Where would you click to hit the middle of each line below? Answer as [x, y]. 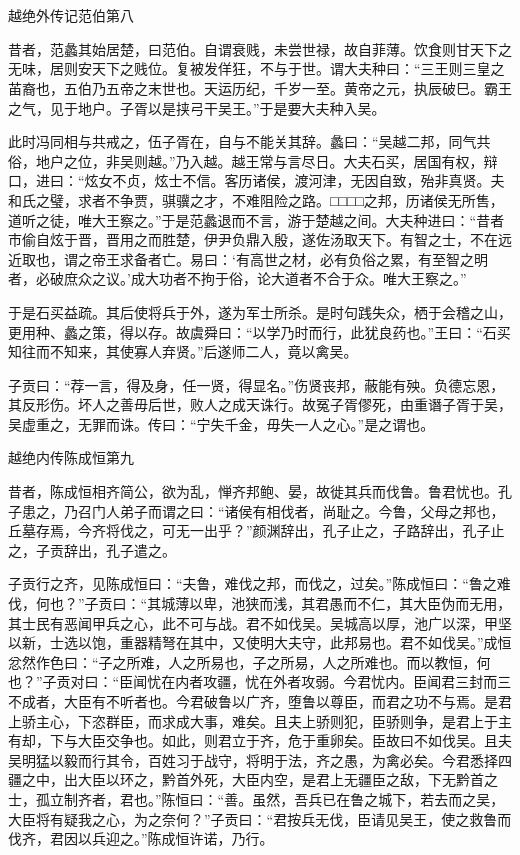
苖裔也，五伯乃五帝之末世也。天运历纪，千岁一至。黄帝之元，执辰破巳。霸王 [260, 87]
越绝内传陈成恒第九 [71, 457]
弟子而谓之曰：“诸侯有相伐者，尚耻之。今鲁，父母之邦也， [312, 510]
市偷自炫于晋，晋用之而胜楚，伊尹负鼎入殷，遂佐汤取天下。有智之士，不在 [253, 239]
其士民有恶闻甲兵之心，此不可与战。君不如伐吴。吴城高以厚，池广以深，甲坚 [260, 622]
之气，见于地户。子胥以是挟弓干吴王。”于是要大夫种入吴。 [197, 107]
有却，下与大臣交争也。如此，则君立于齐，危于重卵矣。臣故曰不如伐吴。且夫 [260, 740]
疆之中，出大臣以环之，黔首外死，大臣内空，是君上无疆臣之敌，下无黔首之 [253, 779]
